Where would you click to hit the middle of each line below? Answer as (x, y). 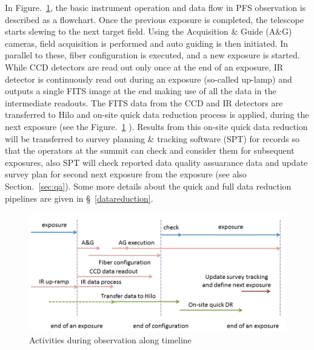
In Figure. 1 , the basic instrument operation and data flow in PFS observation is (155, 7)
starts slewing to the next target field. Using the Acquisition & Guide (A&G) (149, 31)
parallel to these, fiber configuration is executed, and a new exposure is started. (152, 55)
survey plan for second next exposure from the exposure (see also (126, 174)
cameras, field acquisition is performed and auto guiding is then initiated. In (147, 43)
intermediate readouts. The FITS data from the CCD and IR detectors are (144, 102)
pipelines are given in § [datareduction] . (79, 198)
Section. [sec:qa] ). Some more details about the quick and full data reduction (148, 186)
